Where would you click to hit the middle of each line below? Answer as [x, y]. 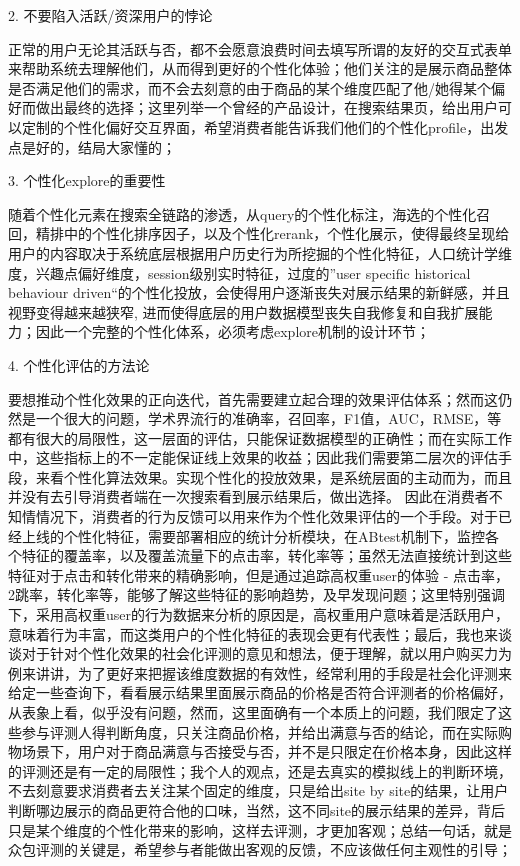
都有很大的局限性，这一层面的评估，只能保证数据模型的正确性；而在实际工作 [260, 437]
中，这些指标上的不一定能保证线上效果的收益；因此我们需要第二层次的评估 [253, 457]
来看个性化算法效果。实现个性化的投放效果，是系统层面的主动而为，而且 [273, 476]
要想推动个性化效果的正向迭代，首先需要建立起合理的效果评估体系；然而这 [253, 398]
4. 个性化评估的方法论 [79, 364]
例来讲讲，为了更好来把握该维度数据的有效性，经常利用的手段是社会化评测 [253, 672]
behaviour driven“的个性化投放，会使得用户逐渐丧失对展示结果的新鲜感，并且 [259, 292]
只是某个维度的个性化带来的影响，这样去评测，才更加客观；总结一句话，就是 [260, 829]
